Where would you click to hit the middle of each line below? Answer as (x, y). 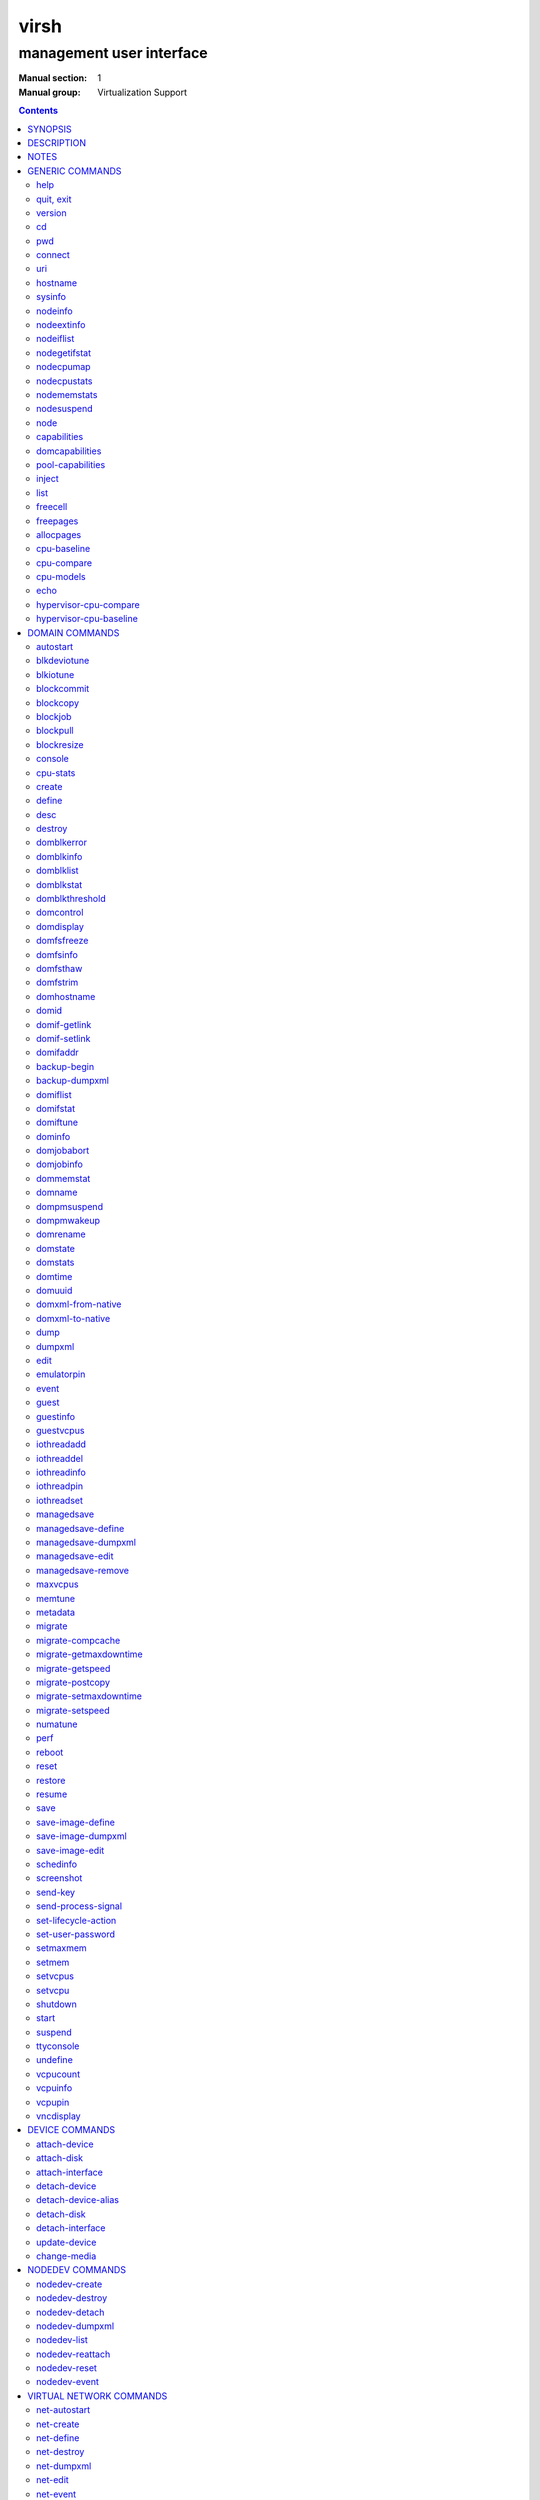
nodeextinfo (61, 325)
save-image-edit (70, 1850)
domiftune (57, 1122)
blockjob (54, 716)
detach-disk (61, 2214)
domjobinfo (60, 1164)
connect (53, 255)
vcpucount (58, 2074)
